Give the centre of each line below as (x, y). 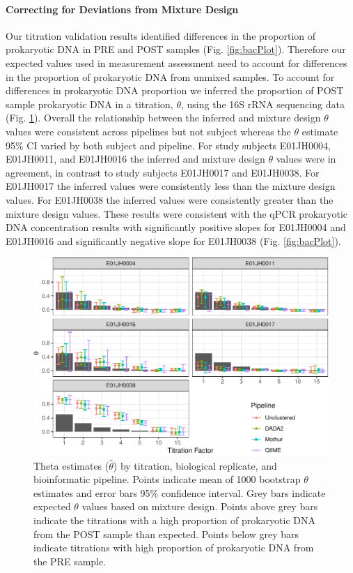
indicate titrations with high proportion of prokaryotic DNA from (174, 548)
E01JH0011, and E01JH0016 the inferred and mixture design (135, 159)
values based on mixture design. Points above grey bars (200, 506)
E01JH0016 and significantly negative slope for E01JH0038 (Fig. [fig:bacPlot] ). (173, 240)
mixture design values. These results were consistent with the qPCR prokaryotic (177, 213)
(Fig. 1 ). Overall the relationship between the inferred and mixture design (163, 118)
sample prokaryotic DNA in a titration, (89, 104)
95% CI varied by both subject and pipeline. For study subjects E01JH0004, (168, 145)
